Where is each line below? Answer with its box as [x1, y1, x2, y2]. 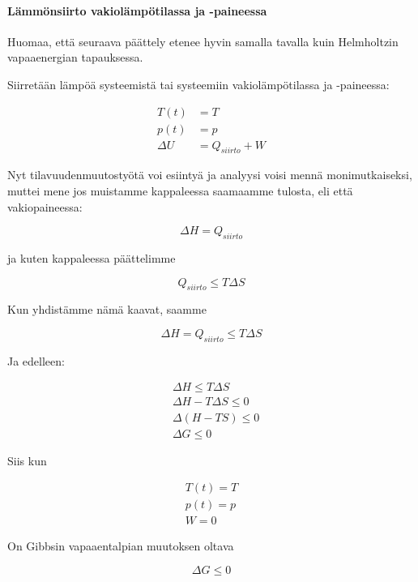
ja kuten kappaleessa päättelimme [7, 250, 176, 267]
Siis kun [7, 451, 47, 469]
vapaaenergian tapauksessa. [7, 49, 143, 66]
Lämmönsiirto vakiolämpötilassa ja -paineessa [7, 2, 267, 19]
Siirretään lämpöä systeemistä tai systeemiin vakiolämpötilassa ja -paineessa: [7, 75, 390, 92]
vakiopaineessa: [7, 198, 83, 215]
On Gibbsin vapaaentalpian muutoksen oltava [7, 537, 234, 554]
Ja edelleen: [7, 352, 65, 369]
